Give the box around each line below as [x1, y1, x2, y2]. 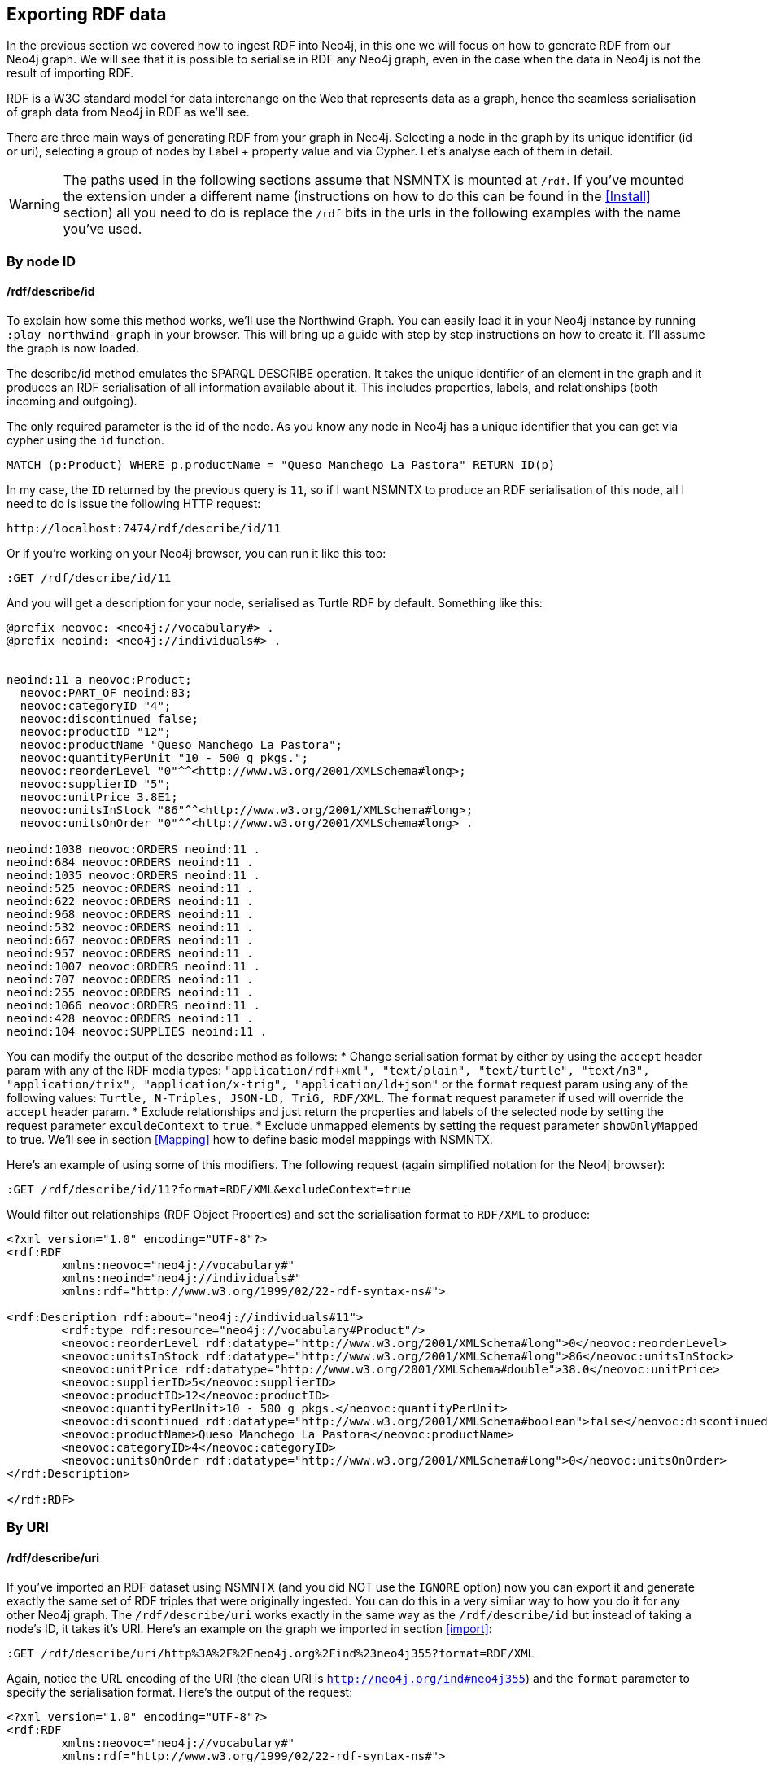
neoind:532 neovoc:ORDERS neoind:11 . [7, 921, 254, 935]
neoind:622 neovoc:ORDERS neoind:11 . [7, 895, 254, 909]
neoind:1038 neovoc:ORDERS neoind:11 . [7, 843, 260, 856]
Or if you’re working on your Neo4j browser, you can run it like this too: [7, 546, 386, 561]
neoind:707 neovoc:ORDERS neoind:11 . [7, 973, 254, 987]
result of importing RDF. [7, 66, 134, 81]
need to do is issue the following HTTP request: [7, 497, 261, 511]
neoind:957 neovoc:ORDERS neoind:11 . [7, 947, 254, 961]
